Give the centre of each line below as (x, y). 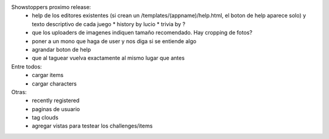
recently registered (56, 101)
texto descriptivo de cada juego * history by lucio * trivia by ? (109, 24)
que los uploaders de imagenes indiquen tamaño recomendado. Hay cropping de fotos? (142, 33)
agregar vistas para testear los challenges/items (92, 126)
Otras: (19, 92)
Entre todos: (27, 66)
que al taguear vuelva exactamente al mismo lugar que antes (108, 58)
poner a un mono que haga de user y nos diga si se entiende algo (114, 41)
